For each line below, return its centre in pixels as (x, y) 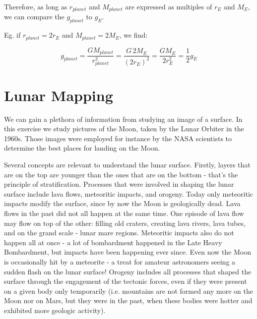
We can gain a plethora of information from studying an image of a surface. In (123, 119)
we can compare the (34, 17)
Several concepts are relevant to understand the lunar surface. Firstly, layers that (127, 165)
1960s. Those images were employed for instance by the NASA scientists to (118, 138)
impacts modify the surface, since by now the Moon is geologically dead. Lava (122, 203)
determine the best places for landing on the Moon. (82, 148)
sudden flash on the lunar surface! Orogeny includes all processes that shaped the (128, 271)
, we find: (133, 35)
